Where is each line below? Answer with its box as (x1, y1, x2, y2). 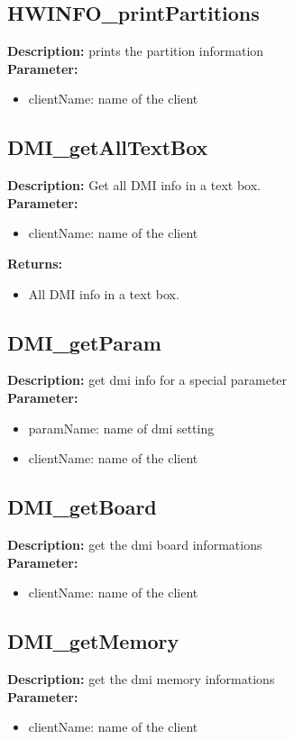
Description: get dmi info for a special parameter (7, 370, 288, 389)
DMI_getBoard (7, 493, 157, 521)
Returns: (7, 253, 63, 272)
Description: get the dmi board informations (7, 534, 262, 553)
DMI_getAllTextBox (7, 133, 208, 161)
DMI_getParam (7, 328, 161, 356)
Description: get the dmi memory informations (7, 669, 275, 688)
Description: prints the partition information (7, 41, 264, 60)
